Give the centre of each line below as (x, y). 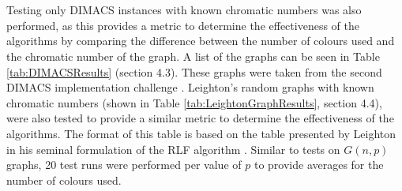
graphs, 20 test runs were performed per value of (124, 165)
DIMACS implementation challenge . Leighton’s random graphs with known (190, 87)
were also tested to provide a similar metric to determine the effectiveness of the (200, 118)
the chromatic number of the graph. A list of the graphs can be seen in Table (193, 56)
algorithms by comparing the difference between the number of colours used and (201, 41)
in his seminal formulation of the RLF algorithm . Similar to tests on (173, 149)
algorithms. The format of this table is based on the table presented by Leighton (201, 133)
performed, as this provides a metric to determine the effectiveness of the (183, 25)
